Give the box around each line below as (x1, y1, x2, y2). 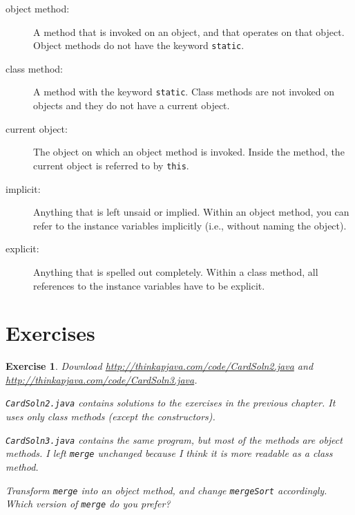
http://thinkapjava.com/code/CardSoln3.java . (6, 372, 198, 386)
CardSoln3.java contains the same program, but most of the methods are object (6, 432, 343, 447)
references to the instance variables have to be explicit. (33, 278, 265, 292)
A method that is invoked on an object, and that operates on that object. (33, 24, 345, 39)
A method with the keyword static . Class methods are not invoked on (33, 84, 335, 99)
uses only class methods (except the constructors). (6, 409, 215, 424)
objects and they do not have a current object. (33, 98, 230, 113)
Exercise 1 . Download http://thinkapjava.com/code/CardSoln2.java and (6, 359, 314, 373)
